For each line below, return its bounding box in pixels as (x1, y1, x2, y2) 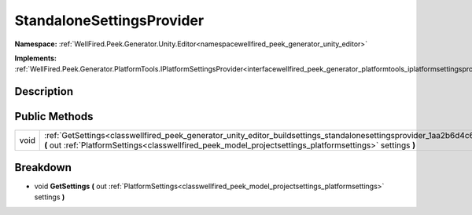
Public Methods (14, 110, 94, 123)
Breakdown (14, 161, 72, 174)
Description (14, 85, 74, 98)
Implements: (14, 53, 57, 63)
